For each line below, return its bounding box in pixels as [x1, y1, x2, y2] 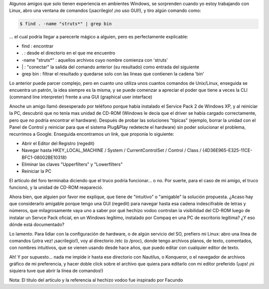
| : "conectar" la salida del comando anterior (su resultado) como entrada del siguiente [21, 64, 199, 70]
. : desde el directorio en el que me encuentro [21, 50, 116, 56]
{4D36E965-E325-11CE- [202, 147, 253, 153]
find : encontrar [21, 43, 54, 49]
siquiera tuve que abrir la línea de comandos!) [9, 268, 104, 274]
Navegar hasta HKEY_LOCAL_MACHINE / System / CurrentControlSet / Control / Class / [21, 147, 202, 153]
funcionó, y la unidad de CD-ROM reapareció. [9, 185, 103, 191]
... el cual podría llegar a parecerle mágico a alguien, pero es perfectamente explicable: [9, 34, 189, 40]
